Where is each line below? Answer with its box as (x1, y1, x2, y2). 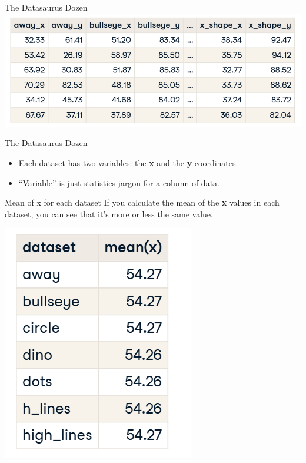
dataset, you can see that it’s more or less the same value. (5, 207, 213, 220)
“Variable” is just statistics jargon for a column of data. (18, 176, 219, 188)
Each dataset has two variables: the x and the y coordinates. (18, 156, 238, 168)
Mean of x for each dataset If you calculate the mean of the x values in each (5, 196, 280, 209)
